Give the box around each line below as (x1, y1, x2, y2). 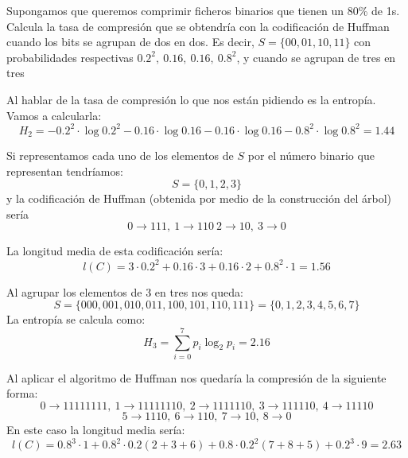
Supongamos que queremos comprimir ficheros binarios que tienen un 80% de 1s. (6, 2, 400, 18)
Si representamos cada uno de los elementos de (6, 147, 234, 164)
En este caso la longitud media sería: (6, 421, 185, 438)
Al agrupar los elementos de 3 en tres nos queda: (6, 283, 243, 300)
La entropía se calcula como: (6, 311, 146, 328)
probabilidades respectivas (6, 49, 134, 65)
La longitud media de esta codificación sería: (6, 243, 223, 259)
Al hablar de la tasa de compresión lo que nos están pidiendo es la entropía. (6, 91, 376, 107)
